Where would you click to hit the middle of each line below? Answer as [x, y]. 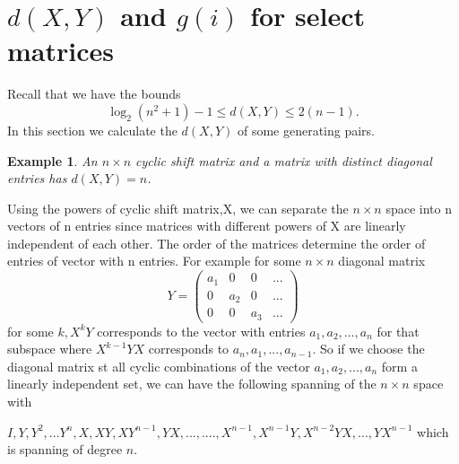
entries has [37, 178]
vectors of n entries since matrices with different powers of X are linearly [207, 226]
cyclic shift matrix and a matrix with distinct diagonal [284, 160]
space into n [419, 208]
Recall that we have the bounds [94, 94]
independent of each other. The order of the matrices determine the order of [217, 243]
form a [399, 366]
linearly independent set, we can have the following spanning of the [192, 384]
